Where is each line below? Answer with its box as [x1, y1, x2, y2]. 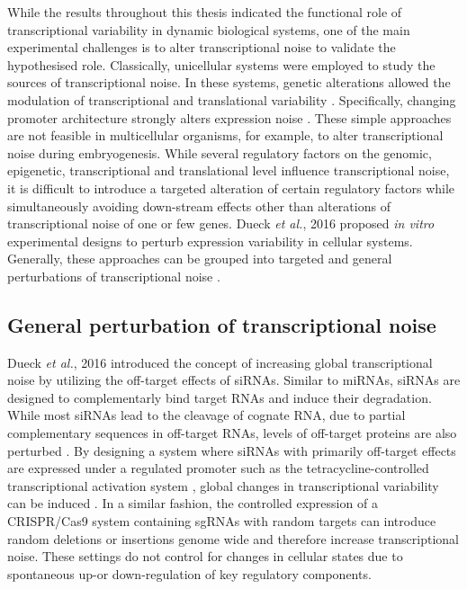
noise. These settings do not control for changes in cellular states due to [7, 547, 403, 566]
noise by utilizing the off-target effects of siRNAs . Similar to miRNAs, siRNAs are [7, 370, 461, 389]
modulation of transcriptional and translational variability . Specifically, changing [7, 90, 456, 109]
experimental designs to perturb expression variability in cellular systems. [7, 231, 413, 250]
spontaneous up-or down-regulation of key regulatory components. [7, 564, 372, 583]
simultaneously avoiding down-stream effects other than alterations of [7, 196, 391, 215]
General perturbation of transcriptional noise [7, 310, 436, 338]
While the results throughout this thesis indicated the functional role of [7, 3, 402, 21]
